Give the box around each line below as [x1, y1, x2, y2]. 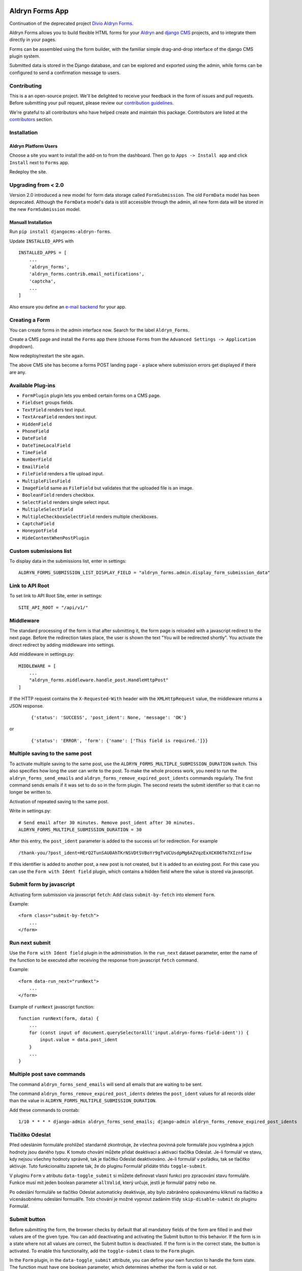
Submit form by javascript [9, 881, 75, 888]
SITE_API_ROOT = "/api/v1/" [18, 604, 88, 610]
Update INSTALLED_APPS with [9, 238, 74, 244]
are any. [9, 369, 26, 375]
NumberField [22, 457, 52, 463]
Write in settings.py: [9, 808, 51, 814]
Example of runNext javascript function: [9, 1004, 95, 1010]
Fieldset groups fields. [22, 400, 74, 406]
